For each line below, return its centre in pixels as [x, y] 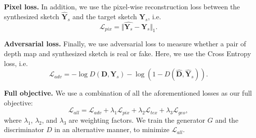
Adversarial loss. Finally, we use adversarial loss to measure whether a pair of [125, 44]
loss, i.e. [16, 63]
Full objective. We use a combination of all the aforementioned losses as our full [128, 93]
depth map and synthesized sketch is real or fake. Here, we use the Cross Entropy [128, 53]
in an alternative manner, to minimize [112, 129]
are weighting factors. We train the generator [137, 120]
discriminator [24, 129]
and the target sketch [105, 16]
